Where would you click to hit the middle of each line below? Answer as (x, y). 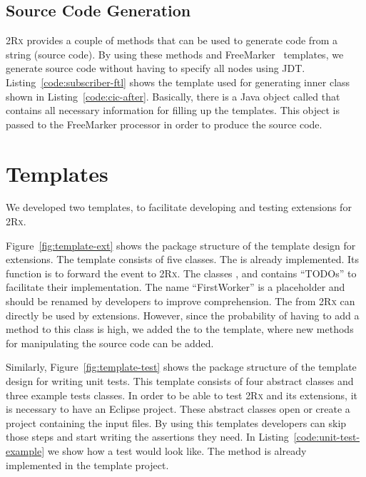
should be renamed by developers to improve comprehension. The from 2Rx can (181, 301)
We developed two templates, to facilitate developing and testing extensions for (179, 207)
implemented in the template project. (87, 465)
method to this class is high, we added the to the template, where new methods (180, 329)
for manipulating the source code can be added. (110, 343)
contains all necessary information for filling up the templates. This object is (173, 110)
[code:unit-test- (327, 437)
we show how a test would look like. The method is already (177, 450)
